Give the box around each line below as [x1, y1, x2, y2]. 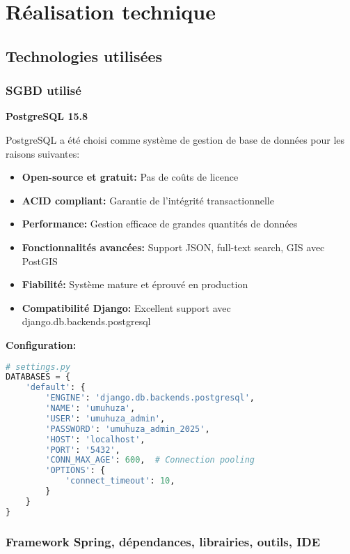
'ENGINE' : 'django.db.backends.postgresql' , [45, 393, 255, 403]
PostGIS [22, 253, 58, 268]
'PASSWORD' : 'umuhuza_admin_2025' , [45, 424, 210, 434]
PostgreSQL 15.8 [6, 109, 88, 123]
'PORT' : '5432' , [45, 444, 120, 455]
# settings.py [6, 361, 71, 372]
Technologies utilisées [6, 45, 163, 66]
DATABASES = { [6, 372, 71, 382]
